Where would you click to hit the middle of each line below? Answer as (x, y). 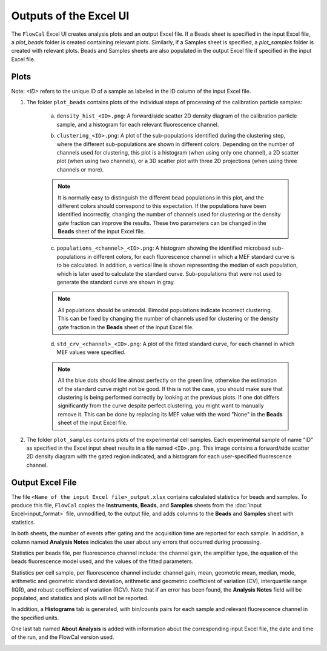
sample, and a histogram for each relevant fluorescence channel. (138, 124)
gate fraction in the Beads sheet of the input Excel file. (126, 327)
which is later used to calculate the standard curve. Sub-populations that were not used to (169, 273)
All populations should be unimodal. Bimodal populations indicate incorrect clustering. (165, 310)
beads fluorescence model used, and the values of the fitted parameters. (102, 561)
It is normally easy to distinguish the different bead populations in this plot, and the (161, 198)
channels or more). (80, 169)
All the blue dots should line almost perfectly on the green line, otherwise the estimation (167, 380)
